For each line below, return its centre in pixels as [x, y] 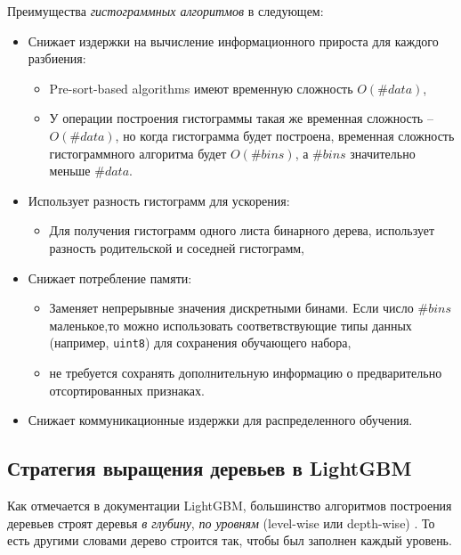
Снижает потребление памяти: [110, 277]
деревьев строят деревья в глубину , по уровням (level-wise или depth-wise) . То [221, 522]
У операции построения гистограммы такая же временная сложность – [241, 118]
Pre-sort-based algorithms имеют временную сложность [201, 88]
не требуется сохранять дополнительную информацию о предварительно [246, 372]
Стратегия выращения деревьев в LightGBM [210, 468]
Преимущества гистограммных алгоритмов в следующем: [166, 11]
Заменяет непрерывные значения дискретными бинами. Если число [231, 308]
